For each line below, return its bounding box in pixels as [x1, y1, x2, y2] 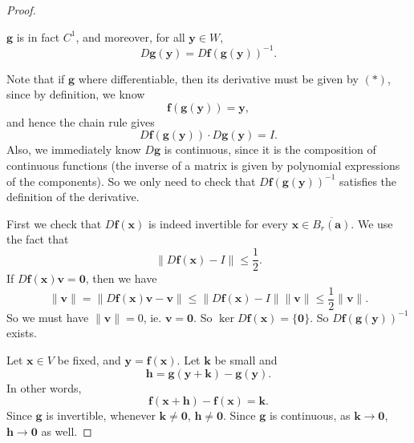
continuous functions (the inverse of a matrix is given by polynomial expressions [6, 157, 400, 174]
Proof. [6, 2, 36, 18]
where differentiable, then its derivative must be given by [78, 70, 359, 87]
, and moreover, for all [75, 28, 185, 45]
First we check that [6, 215, 102, 232]
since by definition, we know [6, 86, 145, 103]
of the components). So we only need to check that [6, 172, 256, 189]
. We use [351, 215, 393, 232]
